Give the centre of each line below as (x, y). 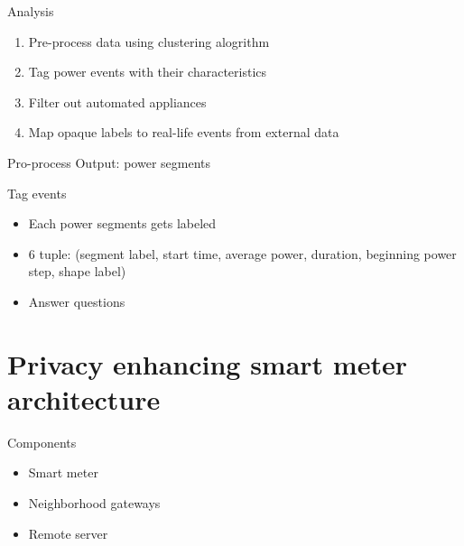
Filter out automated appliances (117, 102)
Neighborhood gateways (94, 503)
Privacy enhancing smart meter (207, 363)
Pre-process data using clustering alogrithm (149, 41)
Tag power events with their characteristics (148, 72)
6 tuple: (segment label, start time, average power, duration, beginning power (242, 253)
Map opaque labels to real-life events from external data (184, 132)
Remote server (68, 533)
